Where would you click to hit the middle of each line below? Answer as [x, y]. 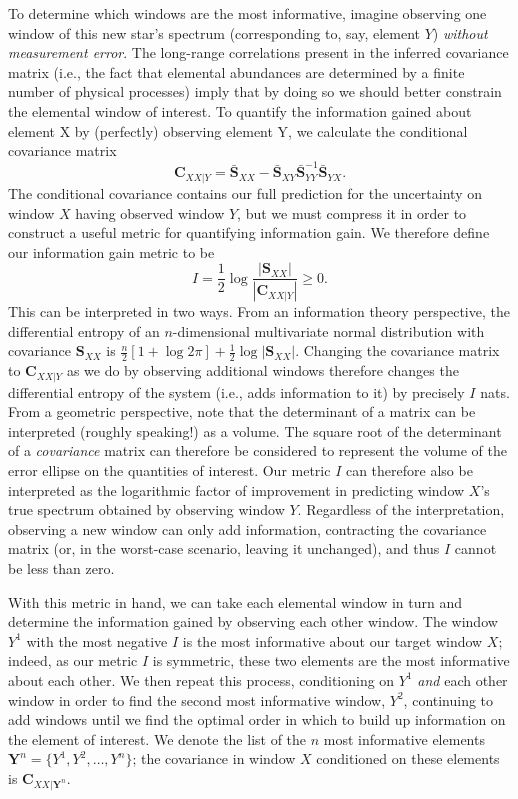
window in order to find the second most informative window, [197, 699]
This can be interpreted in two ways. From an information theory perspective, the [259, 311]
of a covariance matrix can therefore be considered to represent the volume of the [258, 450]
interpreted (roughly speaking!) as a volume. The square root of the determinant [255, 430]
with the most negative [97, 640]
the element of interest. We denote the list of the [157, 738]
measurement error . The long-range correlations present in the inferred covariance [258, 52]
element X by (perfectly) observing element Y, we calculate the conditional [238, 130]
